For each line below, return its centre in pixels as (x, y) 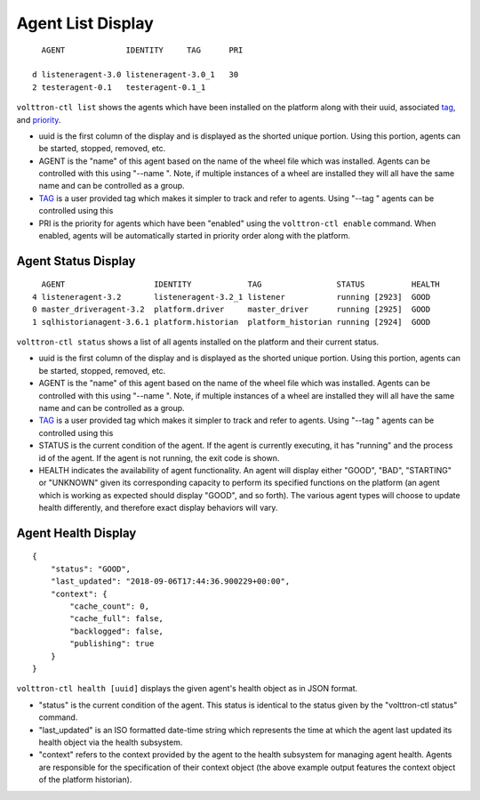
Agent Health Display (76, 533)
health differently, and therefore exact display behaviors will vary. (158, 508)
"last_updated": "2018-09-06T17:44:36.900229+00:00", (170, 582)
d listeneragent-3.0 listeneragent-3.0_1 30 (136, 75)
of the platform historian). (85, 780)
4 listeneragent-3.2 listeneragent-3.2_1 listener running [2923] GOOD (232, 297)
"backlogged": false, (117, 631)
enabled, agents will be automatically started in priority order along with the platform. (195, 236)
